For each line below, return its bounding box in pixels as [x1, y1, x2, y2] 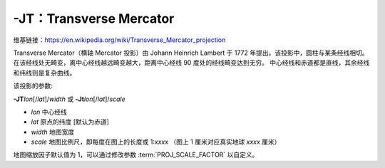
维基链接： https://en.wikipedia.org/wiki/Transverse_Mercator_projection [13, 36, 226, 44]
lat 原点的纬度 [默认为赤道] [31, 117, 110, 126]
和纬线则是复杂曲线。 [13, 68, 76, 77]
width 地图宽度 [31, 127, 75, 136]
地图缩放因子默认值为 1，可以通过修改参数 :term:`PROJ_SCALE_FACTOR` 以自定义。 [13, 150, 259, 159]
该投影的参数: [13, 82, 53, 90]
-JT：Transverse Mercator [13, 11, 175, 26]
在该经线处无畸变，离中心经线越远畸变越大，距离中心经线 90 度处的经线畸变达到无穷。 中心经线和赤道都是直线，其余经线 [13, 58, 370, 67]
